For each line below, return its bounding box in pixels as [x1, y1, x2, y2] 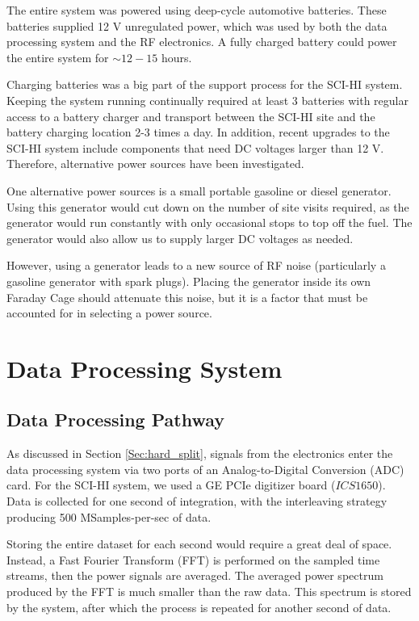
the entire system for [6, 48, 109, 65]
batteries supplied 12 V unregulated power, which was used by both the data [6, 17, 388, 34]
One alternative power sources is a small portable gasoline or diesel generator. [6, 182, 392, 199]
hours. [161, 48, 192, 65]
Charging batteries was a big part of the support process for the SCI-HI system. [6, 76, 403, 93]
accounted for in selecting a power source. [6, 304, 212, 321]
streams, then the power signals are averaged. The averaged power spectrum [6, 567, 383, 584]
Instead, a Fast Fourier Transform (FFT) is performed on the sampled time [6, 551, 380, 568]
